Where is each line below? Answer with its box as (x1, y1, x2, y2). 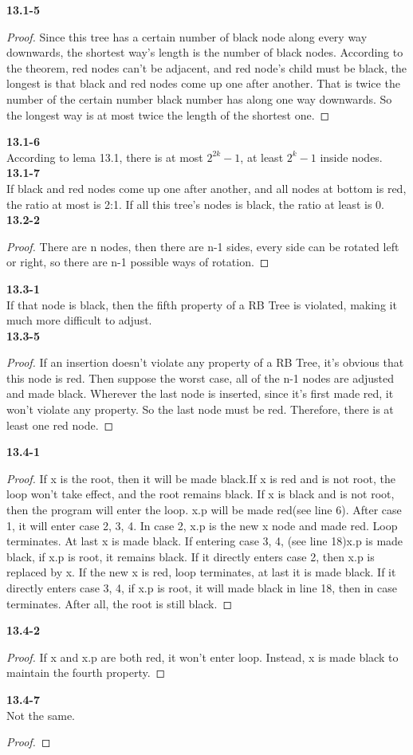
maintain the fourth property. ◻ (6, 664, 166, 681)
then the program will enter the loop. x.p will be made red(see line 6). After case (6, 501, 402, 518)
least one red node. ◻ (6, 416, 114, 433)
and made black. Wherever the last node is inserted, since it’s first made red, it (6, 385, 394, 402)
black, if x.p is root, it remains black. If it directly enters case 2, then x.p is (6, 548, 375, 564)
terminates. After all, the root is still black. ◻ (6, 595, 233, 611)
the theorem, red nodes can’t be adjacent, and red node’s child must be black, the (6, 59, 407, 76)
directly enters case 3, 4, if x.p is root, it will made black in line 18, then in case (6, 580, 397, 596)
